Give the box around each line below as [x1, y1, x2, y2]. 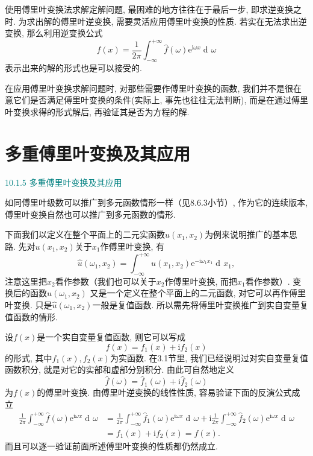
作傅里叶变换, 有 [100, 239, 164, 252]
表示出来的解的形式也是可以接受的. [5, 62, 142, 74]
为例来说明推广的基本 [205, 228, 290, 241]
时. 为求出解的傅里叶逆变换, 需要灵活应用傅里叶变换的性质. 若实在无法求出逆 [5, 14, 307, 27]
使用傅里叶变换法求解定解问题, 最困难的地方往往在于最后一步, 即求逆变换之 [5, 3, 302, 15]
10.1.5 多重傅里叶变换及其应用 [5, 176, 122, 188]
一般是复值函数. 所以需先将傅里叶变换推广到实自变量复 [92, 299, 308, 311]
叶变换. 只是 [5, 299, 52, 311]
